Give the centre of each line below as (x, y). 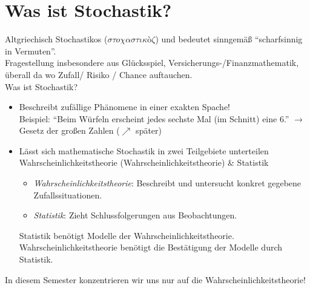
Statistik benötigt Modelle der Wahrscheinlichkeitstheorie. (127, 235)
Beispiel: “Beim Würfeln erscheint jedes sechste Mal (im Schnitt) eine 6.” (154, 118)
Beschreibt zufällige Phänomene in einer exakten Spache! (125, 107)
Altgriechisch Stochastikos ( (56, 39)
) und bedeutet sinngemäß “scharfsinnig (229, 39)
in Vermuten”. (31, 51)
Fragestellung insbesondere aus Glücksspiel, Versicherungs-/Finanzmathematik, (152, 63)
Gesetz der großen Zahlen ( (69, 130)
